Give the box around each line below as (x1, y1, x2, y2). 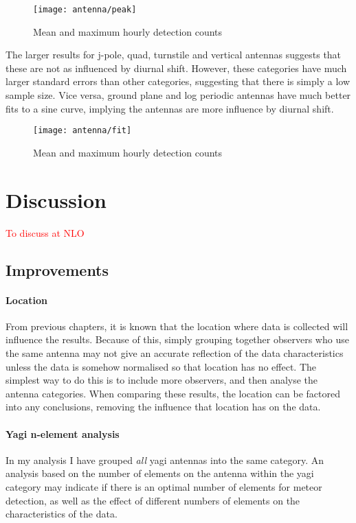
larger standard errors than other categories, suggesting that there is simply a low (5, 74, 350, 89)
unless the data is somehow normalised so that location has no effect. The (5, 359, 317, 373)
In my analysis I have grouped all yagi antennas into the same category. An (5, 452, 324, 467)
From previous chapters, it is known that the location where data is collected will (5, 318, 348, 333)
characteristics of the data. (5, 507, 118, 521)
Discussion (5, 185, 107, 213)
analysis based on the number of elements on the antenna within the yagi (5, 466, 314, 480)
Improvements (5, 259, 109, 280)
